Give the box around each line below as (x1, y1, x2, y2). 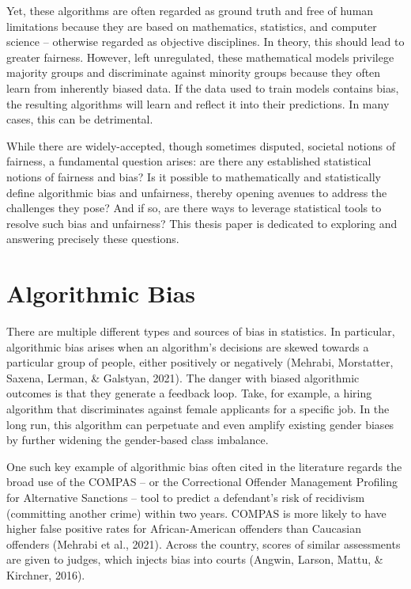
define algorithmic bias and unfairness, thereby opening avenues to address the (6, 184, 387, 200)
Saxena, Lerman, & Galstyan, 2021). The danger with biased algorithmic (6, 369, 360, 386)
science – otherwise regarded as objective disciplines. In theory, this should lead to (6, 33, 405, 50)
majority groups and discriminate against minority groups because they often (6, 64, 381, 81)
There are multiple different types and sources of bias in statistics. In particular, (6, 323, 395, 340)
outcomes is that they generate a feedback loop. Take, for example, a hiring (6, 385, 372, 401)
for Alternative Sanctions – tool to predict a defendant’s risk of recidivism (6, 488, 365, 505)
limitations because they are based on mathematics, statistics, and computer (6, 17, 377, 34)
